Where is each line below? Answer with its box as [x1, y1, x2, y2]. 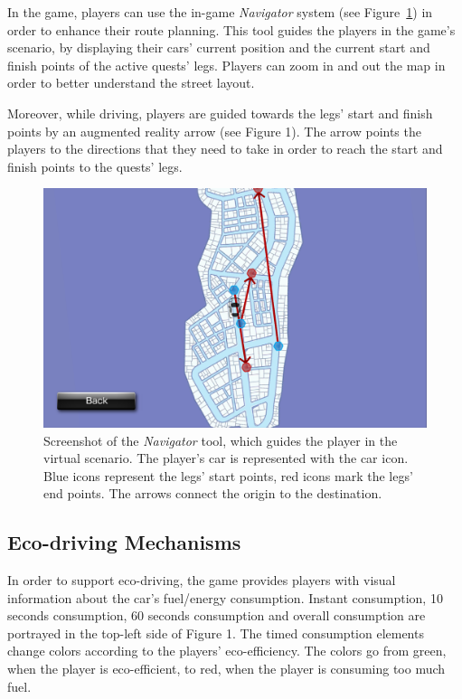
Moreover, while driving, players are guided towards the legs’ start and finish [7, 103, 433, 122]
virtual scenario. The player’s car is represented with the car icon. [43, 449, 409, 468]
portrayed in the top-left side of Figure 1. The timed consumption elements [7, 623, 424, 642]
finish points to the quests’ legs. [7, 156, 183, 175]
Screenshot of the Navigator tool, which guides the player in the [43, 430, 398, 449]
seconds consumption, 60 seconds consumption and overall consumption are [7, 606, 426, 625]
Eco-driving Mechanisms [7, 528, 241, 556]
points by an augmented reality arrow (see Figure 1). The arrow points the [7, 121, 421, 140]
